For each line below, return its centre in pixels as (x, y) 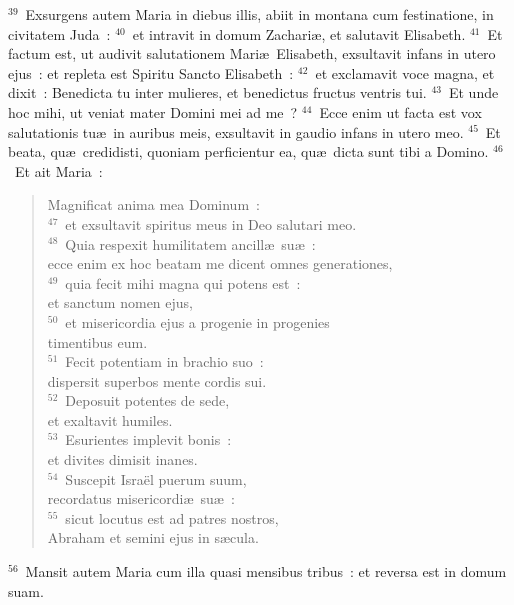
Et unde (473, 92)
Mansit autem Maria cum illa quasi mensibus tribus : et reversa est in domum (266, 571)
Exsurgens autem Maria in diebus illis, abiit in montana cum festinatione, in (259, 14)
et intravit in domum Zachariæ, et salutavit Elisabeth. (299, 33)
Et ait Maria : (58, 170)
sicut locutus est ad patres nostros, (172, 517)
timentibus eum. (97, 341)
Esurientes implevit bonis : (148, 439)
